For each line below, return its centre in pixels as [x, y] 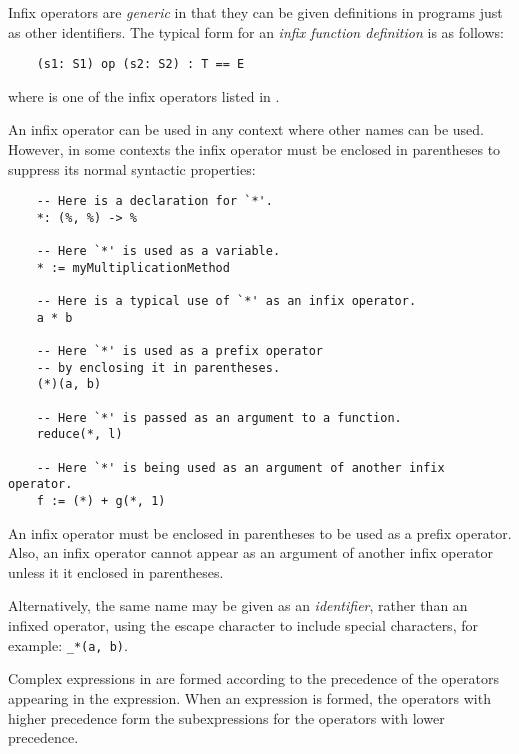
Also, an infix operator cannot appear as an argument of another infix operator [251, 552]
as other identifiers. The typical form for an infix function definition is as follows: [256, 31]
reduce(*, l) [79, 434]
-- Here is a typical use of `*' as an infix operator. [226, 301]
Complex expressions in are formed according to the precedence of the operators [253, 678]
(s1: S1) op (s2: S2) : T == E [140, 64]
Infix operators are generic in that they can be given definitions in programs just [255, 12]
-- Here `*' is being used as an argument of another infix [240, 467]
